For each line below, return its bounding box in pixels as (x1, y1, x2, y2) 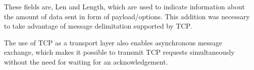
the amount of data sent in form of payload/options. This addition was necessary (4, 11, 250, 21)
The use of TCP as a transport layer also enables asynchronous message (4, 37, 222, 47)
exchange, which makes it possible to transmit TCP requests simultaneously (4, 47, 235, 57)
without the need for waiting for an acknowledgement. (4, 56, 168, 67)
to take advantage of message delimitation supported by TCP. (4, 21, 192, 31)
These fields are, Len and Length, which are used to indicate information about (4, 1, 245, 11)
